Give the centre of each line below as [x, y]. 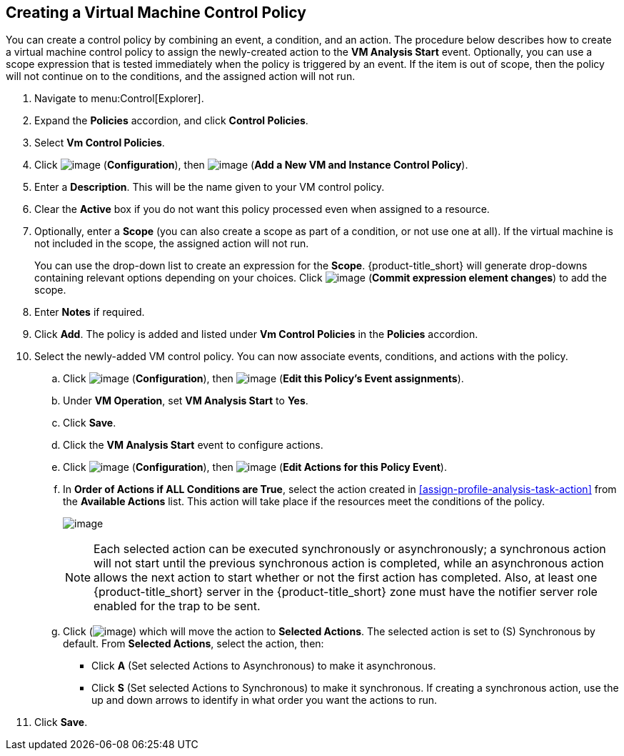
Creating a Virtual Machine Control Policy [156, 13]
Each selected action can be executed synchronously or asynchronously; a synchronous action [350, 549]
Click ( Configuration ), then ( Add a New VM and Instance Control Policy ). [251, 165]
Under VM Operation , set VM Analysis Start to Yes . [186, 401]
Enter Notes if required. [90, 312]
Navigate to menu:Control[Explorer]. [119, 99]
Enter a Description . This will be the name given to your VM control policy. [210, 187]
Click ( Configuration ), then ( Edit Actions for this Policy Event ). [255, 467]
